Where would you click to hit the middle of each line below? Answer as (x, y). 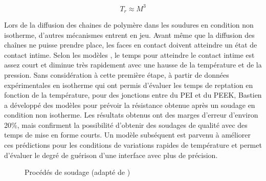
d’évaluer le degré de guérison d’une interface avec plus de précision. (111, 155)
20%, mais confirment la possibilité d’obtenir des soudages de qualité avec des (126, 125)
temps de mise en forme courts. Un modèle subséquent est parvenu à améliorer (128, 135)
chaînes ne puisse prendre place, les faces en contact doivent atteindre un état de (131, 45)
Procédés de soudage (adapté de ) (77, 172)
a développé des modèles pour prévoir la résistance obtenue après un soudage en (130, 105)
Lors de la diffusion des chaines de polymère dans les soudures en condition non (129, 24)
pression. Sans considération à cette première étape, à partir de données (117, 74)
